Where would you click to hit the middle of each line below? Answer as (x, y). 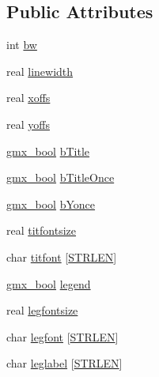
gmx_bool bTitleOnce (61, 177)
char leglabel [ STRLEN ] (64, 363)
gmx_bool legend (49, 283)
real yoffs (28, 124)
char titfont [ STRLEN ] (62, 256)
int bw (22, 45)
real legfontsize (42, 310)
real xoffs (28, 98)
